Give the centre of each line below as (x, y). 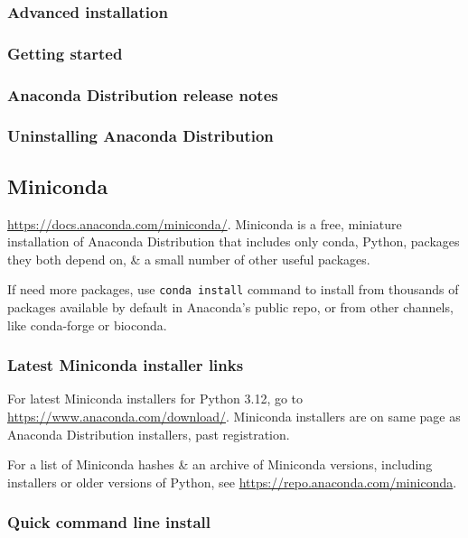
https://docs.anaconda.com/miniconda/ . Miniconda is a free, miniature (205, 223)
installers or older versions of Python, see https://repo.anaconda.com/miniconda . (232, 482)
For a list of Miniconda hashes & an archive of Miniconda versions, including (220, 464)
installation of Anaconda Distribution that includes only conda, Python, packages (234, 241)
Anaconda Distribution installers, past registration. (149, 434)
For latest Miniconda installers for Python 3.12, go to (155, 399)
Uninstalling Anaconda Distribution (140, 136)
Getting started (65, 53)
